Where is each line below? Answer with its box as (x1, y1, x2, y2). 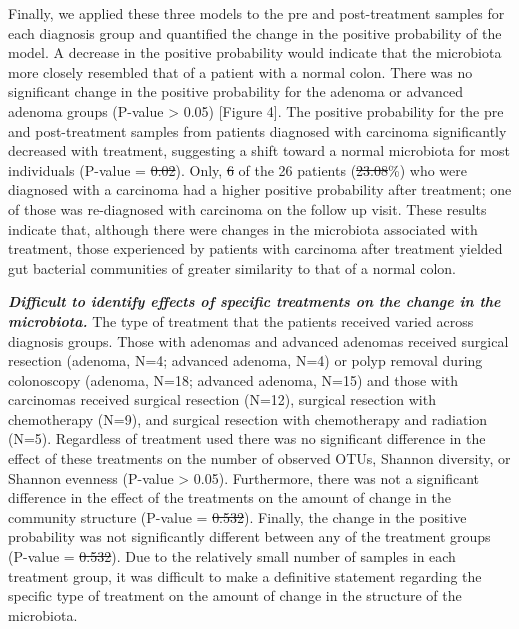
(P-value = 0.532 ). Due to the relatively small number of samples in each (8, 546, 456, 567)
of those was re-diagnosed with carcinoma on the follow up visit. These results (8, 198, 487, 219)
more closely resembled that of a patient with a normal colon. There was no (8, 61, 473, 82)
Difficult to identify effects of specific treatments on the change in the (8, 291, 501, 312)
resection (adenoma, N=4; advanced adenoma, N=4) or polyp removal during (8, 350, 483, 371)
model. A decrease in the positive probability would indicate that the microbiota (8, 42, 502, 63)
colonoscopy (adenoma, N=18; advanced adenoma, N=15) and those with (8, 369, 459, 390)
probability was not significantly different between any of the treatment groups (8, 526, 491, 547)
